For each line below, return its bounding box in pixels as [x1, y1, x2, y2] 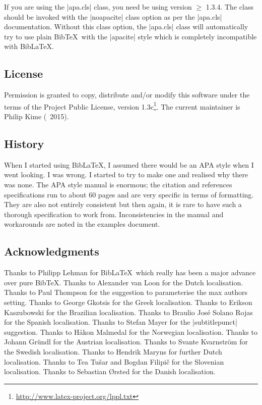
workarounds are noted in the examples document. [4, 219, 160, 229]
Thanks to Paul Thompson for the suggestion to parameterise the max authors [4, 287, 248, 297]
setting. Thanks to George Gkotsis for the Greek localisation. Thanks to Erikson [4, 296, 252, 307]
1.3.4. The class [206, 2, 253, 12]
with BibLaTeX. [4, 41, 54, 52]
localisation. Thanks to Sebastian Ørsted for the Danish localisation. [4, 366, 216, 377]
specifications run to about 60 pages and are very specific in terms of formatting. [4, 189, 254, 199]
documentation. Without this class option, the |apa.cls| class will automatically [4, 21, 248, 32]
